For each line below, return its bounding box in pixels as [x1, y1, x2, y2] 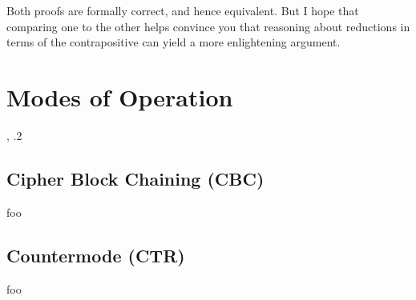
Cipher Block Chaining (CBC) [6, 166, 265, 190]
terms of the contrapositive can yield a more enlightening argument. [6, 34, 341, 50]
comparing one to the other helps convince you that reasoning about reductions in [6, 18, 410, 34]
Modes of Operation [6, 80, 233, 113]
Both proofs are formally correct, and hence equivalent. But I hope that [6, 2, 359, 18]
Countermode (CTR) [6, 242, 185, 267]
